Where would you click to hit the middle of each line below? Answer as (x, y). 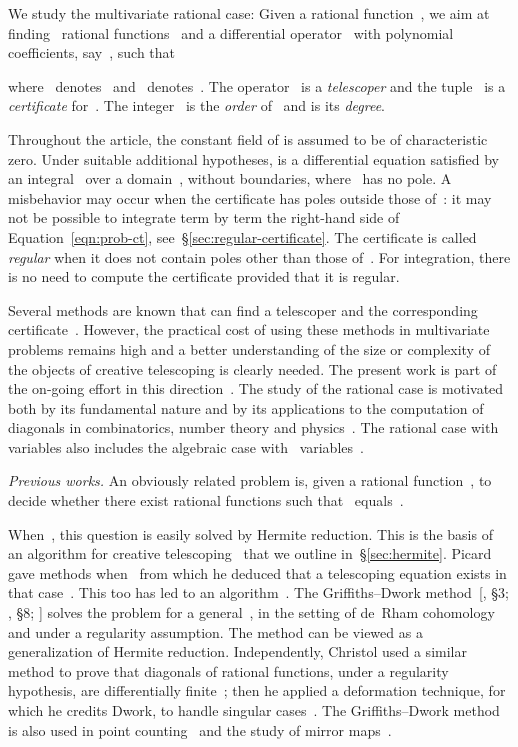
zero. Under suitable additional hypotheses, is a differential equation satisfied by (253, 158)
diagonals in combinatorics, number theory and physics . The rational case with (253, 427)
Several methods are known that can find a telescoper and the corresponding (243, 309)
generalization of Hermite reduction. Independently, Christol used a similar (237, 651)
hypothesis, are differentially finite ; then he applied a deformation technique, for (257, 690)
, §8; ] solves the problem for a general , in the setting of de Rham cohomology (251, 612)
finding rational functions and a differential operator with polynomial (231, 32)
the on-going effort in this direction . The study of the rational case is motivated (256, 388)
